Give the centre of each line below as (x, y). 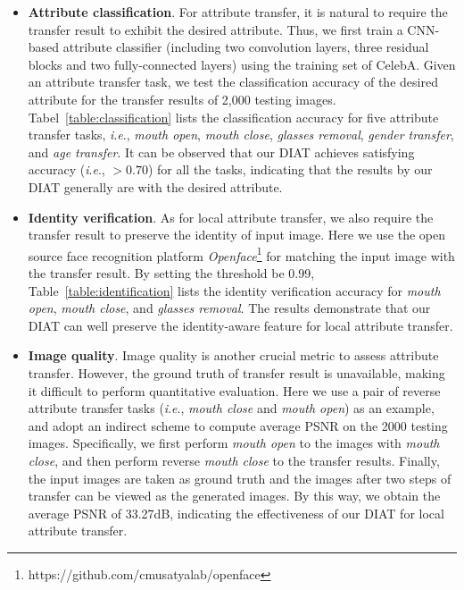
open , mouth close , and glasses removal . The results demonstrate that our (229, 308)
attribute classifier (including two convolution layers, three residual (246, 47)
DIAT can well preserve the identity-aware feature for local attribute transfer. (240, 325)
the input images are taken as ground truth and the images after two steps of (240, 478)
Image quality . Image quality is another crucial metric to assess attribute (233, 355)
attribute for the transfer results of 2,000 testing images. (182, 99)
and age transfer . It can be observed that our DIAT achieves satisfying (221, 152)
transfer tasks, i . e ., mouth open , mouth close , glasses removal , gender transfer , (241, 135)
